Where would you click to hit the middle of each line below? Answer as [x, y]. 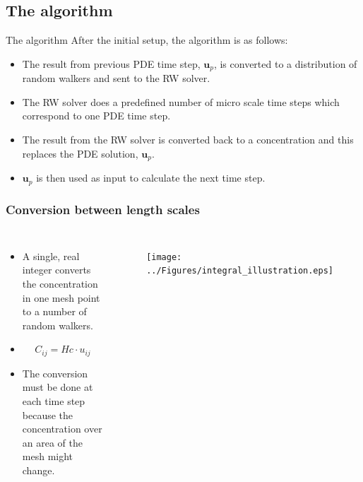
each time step [54, 400]
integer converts [56, 270]
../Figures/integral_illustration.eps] [240, 271]
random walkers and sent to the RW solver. [116, 78]
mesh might [48, 456]
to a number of [54, 311]
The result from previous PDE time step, [111, 63]
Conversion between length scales [103, 210]
